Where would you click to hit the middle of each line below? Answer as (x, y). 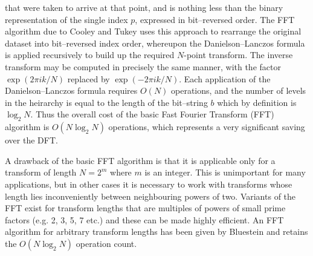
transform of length (41, 172)
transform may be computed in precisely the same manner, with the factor (143, 66)
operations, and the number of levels (239, 90)
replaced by (89, 78)
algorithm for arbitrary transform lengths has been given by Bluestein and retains (156, 231)
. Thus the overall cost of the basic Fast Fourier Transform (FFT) (152, 114)
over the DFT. (31, 140)
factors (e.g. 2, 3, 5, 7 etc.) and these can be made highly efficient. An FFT (144, 219)
